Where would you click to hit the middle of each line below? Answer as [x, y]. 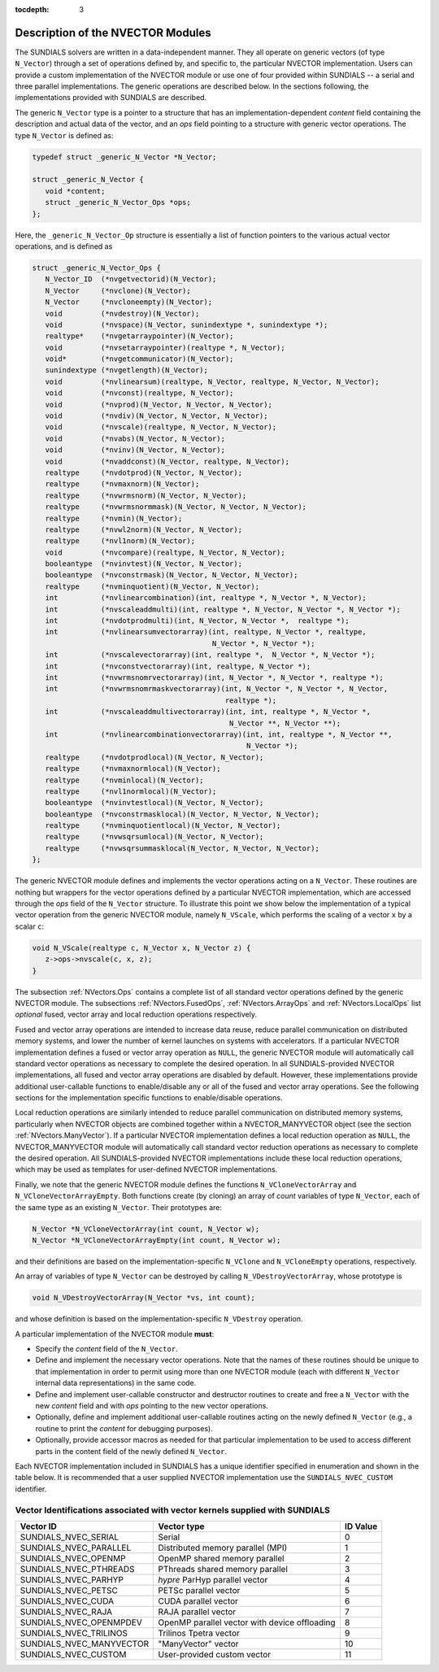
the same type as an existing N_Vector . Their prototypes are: [119, 1207]
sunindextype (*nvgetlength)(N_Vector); [127, 370]
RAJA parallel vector [197, 1612]
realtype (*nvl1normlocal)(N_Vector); [131, 791]
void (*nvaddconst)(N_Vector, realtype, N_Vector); [167, 461]
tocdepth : [32, 9]
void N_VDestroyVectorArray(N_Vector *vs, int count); [143, 1298]
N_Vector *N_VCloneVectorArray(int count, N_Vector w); [146, 1229]
